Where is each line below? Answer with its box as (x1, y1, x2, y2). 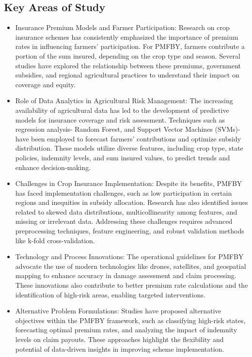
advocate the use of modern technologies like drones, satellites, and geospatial (15, 261, 246, 271)
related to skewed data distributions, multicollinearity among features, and (15, 206, 237, 217)
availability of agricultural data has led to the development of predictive (15, 105, 229, 115)
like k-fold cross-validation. (15, 235, 95, 245)
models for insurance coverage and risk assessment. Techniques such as (15, 114, 225, 124)
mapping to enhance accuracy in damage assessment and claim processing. (15, 270, 236, 280)
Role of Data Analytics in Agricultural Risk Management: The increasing (15, 95, 233, 106)
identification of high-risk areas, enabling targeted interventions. (15, 289, 205, 299)
